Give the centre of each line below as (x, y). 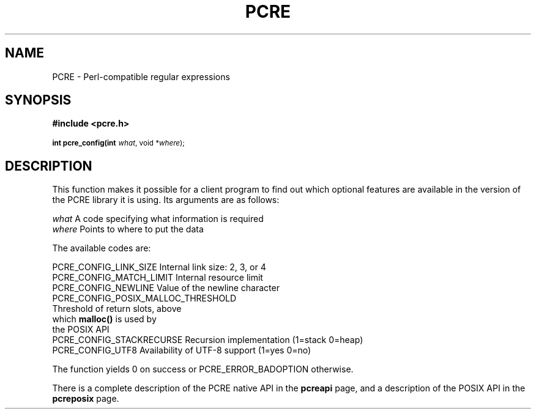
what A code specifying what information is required (158, 219)
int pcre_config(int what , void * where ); (118, 143)
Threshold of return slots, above (117, 309)
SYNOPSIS (38, 100)
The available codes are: (102, 248)
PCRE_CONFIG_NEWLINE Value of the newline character (166, 288)
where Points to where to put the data (128, 229)
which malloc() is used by (104, 319)
